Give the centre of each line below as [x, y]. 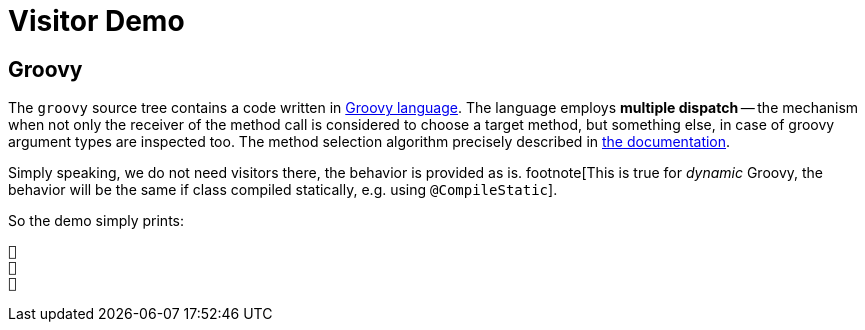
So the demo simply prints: [96, 221]
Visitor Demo [96, 21]
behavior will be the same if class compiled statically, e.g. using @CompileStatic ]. [283, 190]
